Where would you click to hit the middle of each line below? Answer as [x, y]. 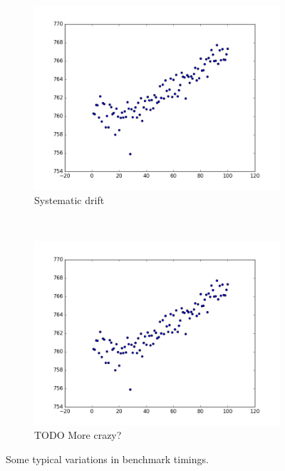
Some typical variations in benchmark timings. [107, 459]
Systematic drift [69, 199]
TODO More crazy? [78, 435]
